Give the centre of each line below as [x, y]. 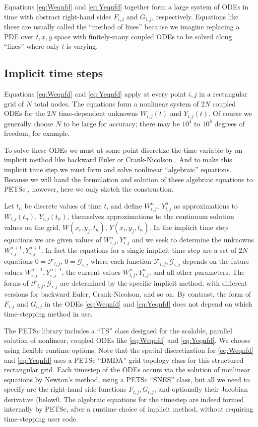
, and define [124, 205]
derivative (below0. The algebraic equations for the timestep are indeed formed [124, 399]
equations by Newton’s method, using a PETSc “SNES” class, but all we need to [127, 379]
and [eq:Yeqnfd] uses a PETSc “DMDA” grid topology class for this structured [124, 360]
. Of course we [230, 113]
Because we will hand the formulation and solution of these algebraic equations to [129, 179]
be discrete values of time [63, 205]
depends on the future [216, 261]
